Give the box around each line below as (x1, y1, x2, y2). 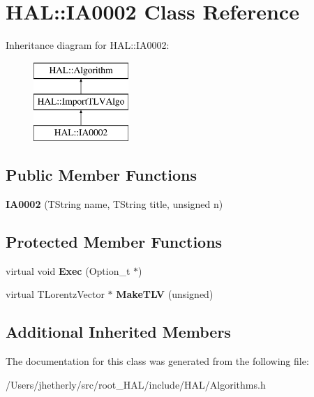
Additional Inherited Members (6, 321, 231, 343)
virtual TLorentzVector (6, 287, 105, 301)
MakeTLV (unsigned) (116, 287, 214, 301)
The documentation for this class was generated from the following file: (6, 354, 309, 368)
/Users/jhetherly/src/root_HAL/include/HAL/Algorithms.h (6, 377, 266, 391)
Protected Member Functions (6, 230, 223, 252)
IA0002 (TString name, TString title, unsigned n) (6, 196, 223, 211)
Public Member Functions (6, 164, 197, 186)
